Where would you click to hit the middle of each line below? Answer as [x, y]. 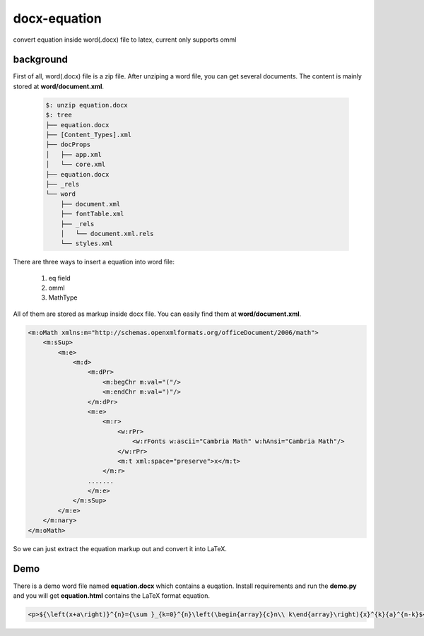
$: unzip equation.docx [87, 105]
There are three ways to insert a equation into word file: [94, 262]
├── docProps [68, 145]
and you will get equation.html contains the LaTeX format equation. [111, 595]
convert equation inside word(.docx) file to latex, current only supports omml [125, 40]
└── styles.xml [87, 243]
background [41, 60]
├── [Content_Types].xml [89, 135]
